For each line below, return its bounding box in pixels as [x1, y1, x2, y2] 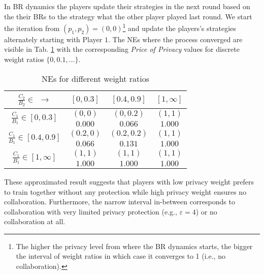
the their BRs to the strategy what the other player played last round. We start [4, 11, 252, 21]
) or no [195, 206, 217, 217]
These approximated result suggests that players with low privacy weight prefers [4, 176, 254, 187]
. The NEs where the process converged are [108, 34, 243, 44]
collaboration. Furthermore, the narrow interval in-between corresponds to [4, 196, 235, 207]
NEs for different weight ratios [42, 72, 150, 84]
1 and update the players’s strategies [122, 21, 236, 33]
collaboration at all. [4, 216, 65, 227]
